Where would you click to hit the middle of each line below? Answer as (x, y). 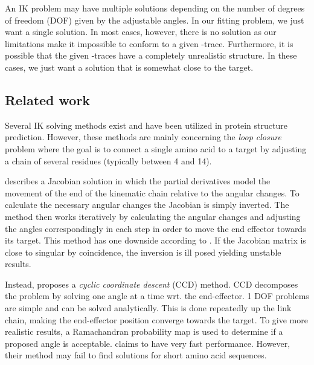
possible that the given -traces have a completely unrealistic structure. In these (151, 55)
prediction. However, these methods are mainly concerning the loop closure (143, 137)
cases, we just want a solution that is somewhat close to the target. (129, 67)
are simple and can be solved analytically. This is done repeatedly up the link (148, 308)
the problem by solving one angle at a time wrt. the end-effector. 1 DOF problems (157, 296)
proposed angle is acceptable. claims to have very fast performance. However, (148, 343)
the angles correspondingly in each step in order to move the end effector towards (155, 228)
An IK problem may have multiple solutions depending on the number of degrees (155, 8)
